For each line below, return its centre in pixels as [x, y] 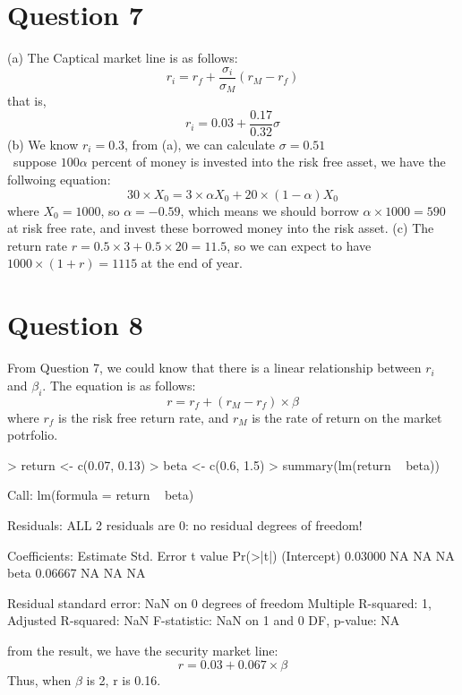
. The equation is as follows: [119, 385]
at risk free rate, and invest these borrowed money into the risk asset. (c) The [221, 228]
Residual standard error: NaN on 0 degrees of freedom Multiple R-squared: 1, [219, 602]
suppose [34, 162]
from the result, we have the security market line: [143, 650]
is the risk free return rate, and [144, 417]
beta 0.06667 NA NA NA [77, 573]
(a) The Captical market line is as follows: [123, 58]
